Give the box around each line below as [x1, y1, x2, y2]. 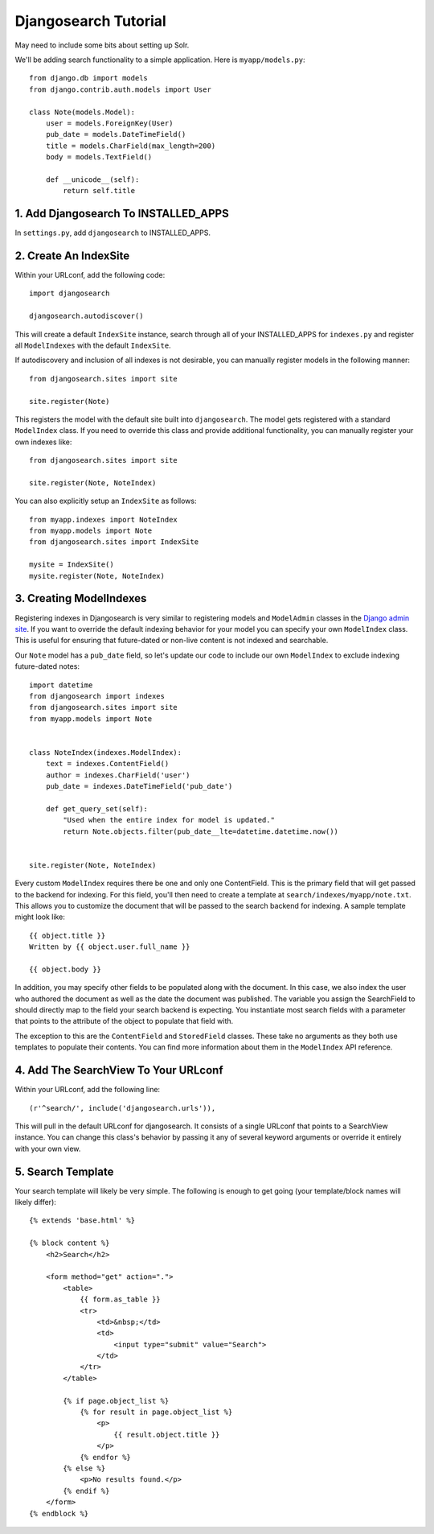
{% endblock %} [29, 1509, 89, 1518]
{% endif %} [63, 1486, 110, 1495]
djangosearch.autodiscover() [29, 311, 144, 321]
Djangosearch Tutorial [14, 12, 166, 30]
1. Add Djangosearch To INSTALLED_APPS [14, 207, 229, 221]
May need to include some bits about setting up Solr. [14, 40, 190, 50]
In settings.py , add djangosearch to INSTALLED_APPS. [14, 228, 211, 237]
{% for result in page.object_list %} [80, 1408, 233, 1416]
